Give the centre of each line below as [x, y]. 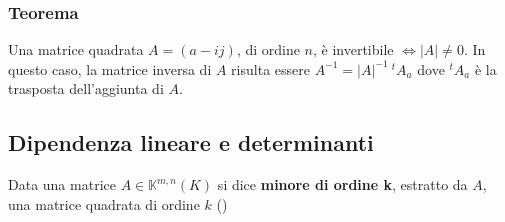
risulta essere [270, 68]
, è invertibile [353, 49]
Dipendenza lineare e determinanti [191, 142]
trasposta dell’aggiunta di [86, 88]
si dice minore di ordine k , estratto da [342, 184]
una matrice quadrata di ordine [104, 203]
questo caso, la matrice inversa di [110, 68]
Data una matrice [62, 184]
